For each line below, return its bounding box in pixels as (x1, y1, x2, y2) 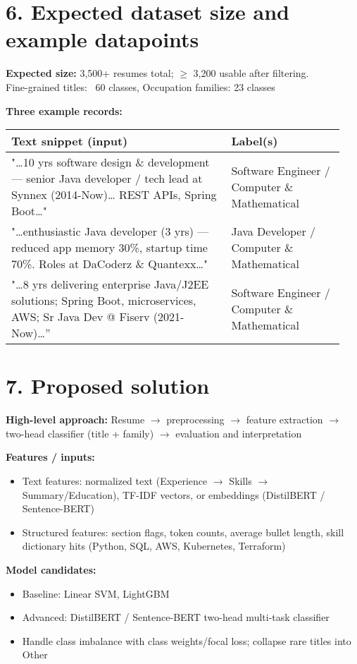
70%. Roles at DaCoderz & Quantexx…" (11, 255, 208, 272)
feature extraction (246, 412, 323, 427)
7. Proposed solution (6, 371, 210, 400)
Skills (229, 473, 252, 488)
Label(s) (231, 133, 278, 150)
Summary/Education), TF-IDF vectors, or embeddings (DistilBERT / (22, 487, 325, 502)
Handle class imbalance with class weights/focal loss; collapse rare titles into (22, 633, 351, 648)
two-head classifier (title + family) (6, 425, 154, 440)
